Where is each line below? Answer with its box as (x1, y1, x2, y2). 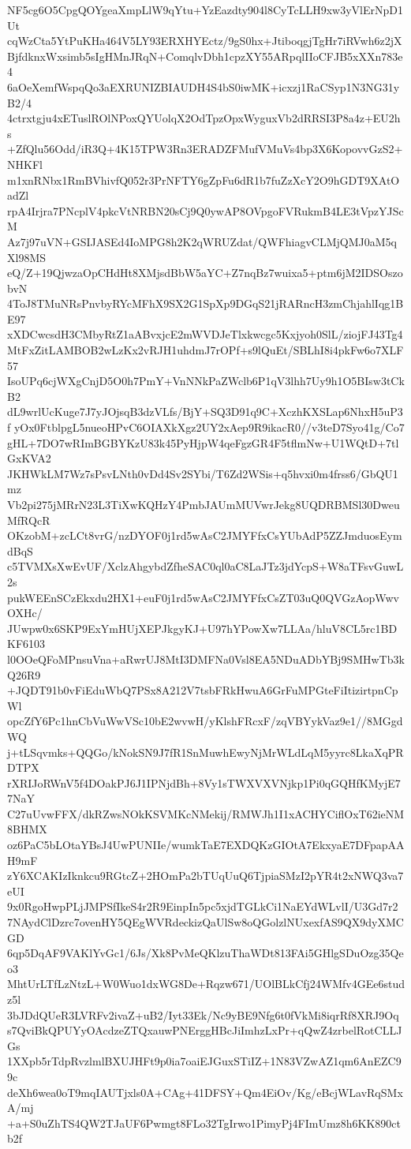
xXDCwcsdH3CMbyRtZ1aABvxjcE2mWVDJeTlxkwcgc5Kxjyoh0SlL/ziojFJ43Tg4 (7, 326, 403, 342)
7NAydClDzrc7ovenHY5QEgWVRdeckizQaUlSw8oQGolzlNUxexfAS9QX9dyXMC (7, 914, 404, 930)
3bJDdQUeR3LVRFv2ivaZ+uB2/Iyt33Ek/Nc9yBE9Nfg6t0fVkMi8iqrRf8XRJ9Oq (7, 1006, 399, 1023)
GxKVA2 (7, 450, 51, 466)
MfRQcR (7, 511, 50, 528)
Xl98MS (7, 249, 47, 265)
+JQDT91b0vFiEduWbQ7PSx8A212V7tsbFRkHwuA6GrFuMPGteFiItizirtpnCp (7, 682, 398, 698)
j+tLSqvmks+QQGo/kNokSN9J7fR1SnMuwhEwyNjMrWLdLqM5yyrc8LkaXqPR (7, 743, 404, 760)
